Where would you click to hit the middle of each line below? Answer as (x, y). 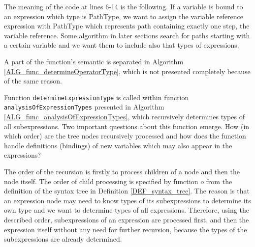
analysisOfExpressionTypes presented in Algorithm (84, 107)
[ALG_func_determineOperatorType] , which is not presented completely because (127, 71)
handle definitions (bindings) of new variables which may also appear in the (118, 145)
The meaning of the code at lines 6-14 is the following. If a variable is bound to (124, 6)
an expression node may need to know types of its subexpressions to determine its (127, 200)
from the (219, 181)
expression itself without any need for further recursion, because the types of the (126, 229)
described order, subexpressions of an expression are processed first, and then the (127, 220)
